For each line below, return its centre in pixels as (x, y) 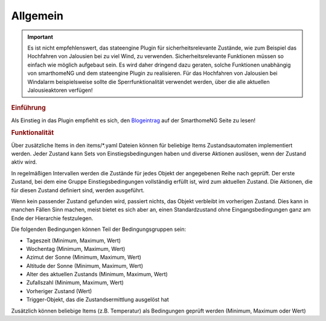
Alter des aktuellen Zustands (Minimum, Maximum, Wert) (97, 274)
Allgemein (37, 16)
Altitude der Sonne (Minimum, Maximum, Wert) (85, 265)
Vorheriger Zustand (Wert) (59, 291)
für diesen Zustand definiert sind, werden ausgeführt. (78, 190)
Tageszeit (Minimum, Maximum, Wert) (73, 240)
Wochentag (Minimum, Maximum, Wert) (76, 248)
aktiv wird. (24, 162)
